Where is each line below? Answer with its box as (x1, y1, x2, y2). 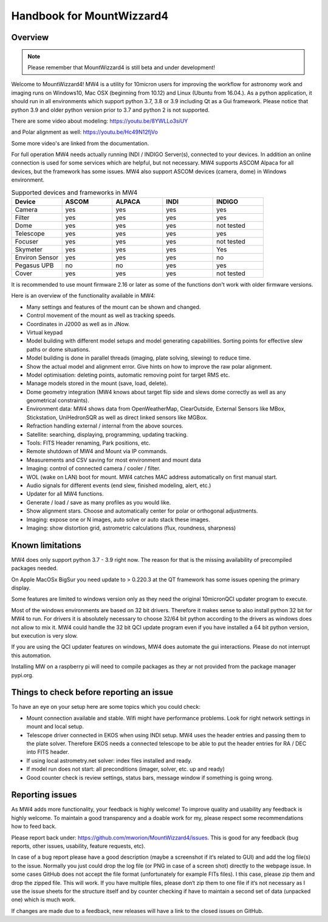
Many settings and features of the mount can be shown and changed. (26, 303, 201, 310)
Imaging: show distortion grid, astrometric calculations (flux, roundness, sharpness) (26, 524, 236, 531)
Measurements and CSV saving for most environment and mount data (26, 456, 202, 463)
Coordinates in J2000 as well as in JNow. (26, 320, 130, 327)
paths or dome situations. (26, 346, 91, 353)
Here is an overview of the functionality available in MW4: (11, 292, 156, 299)
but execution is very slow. (11, 632, 78, 639)
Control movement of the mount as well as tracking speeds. (26, 312, 176, 319)
